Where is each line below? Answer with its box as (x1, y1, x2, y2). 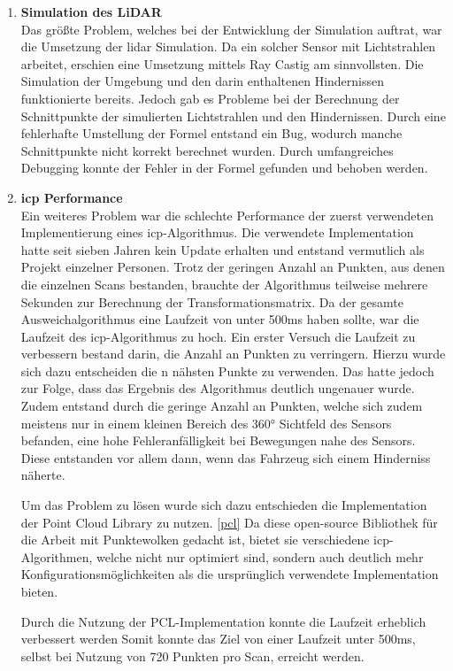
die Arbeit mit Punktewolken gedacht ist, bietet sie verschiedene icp (20, 530, 390, 549)
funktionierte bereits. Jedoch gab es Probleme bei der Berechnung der (20, 89, 400, 107)
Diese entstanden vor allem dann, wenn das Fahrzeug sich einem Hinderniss (20, 448, 431, 467)
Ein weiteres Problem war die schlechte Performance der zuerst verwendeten (20, 205, 434, 224)
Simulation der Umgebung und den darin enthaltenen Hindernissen (20, 72, 385, 90)
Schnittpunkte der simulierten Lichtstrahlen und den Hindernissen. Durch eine (20, 106, 446, 125)
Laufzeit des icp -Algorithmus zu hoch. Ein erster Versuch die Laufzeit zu (20, 327, 416, 345)
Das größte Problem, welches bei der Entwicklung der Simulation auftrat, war (20, 19, 442, 38)
